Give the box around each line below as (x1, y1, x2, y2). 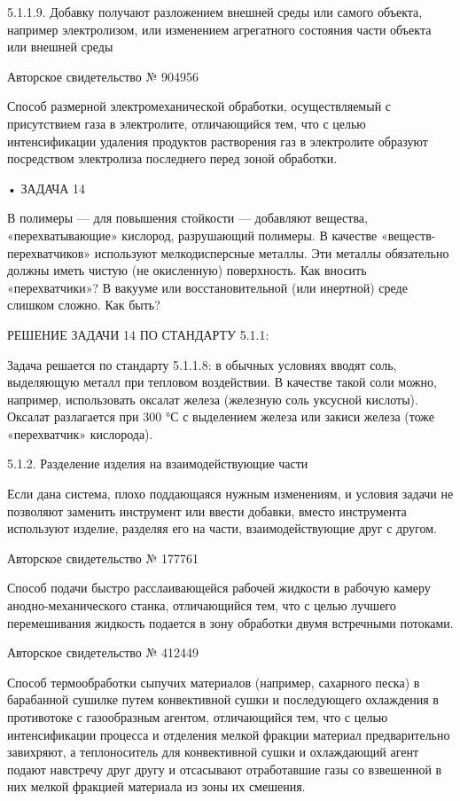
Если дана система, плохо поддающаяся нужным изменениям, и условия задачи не (7, 484, 454, 503)
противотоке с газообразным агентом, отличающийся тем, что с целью (7, 708, 388, 726)
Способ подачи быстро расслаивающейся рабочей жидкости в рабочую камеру (7, 578, 431, 597)
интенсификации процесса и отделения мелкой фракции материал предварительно (7, 725, 450, 743)
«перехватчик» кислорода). (7, 424, 153, 443)
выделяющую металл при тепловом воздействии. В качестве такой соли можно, (7, 373, 437, 391)
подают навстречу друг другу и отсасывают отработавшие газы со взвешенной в (7, 759, 442, 778)
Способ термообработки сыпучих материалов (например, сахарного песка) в (7, 672, 420, 691)
